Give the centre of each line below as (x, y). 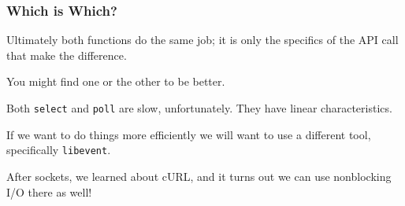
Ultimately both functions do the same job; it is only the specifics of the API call (202, 40)
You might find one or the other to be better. (116, 81)
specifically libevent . (59, 150)
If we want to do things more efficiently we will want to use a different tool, (189, 134)
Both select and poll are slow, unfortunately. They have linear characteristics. (199, 108)
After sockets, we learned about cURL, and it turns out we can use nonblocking (199, 176)
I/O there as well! (49, 191)
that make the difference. (67, 55)
